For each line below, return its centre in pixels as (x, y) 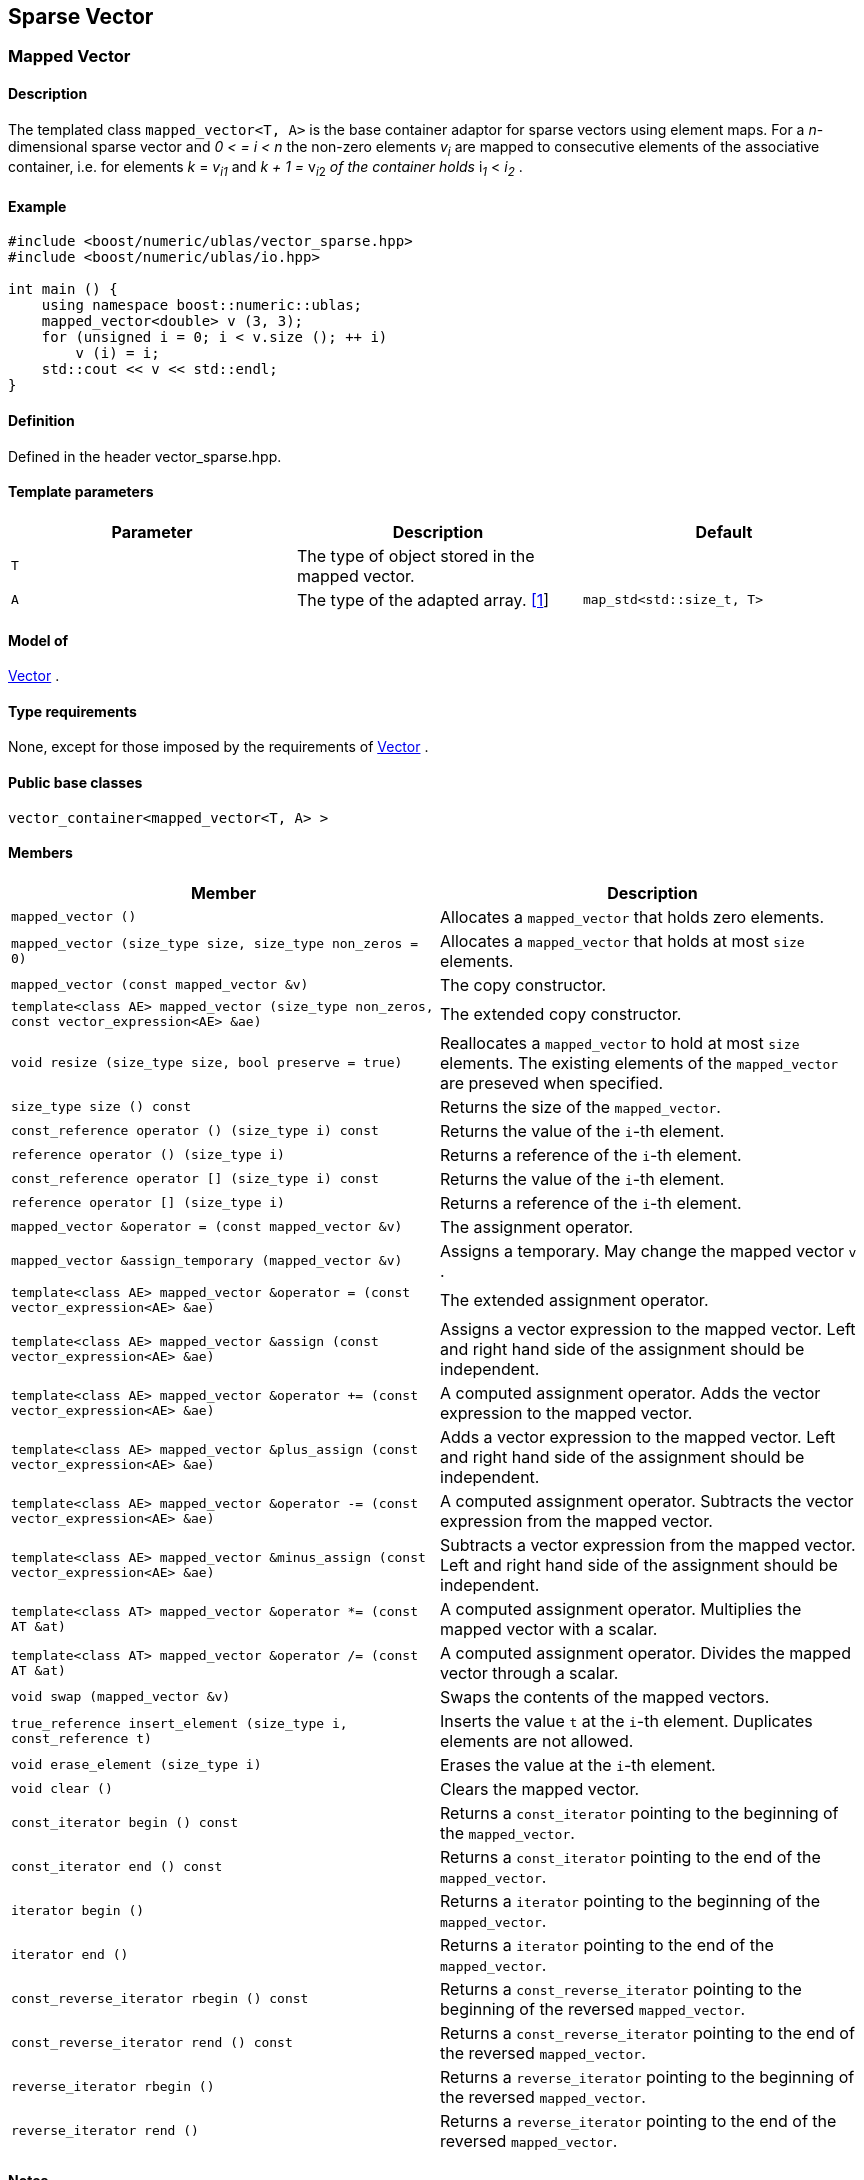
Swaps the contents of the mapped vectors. (605, 1696)
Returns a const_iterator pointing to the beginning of (639, 1812)
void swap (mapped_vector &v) (121, 1697)
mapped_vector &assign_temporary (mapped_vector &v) (207, 1261)
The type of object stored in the (415, 555)
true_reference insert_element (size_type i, (179, 1723)
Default (724, 531)
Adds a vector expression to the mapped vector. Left (638, 1436)
